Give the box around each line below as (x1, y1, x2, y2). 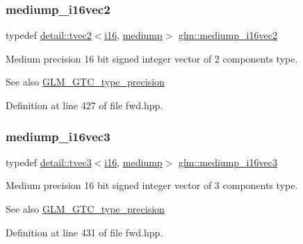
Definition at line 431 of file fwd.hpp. (6, 225, 163, 239)
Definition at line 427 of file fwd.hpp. (6, 98, 163, 112)
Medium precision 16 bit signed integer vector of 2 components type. (6, 51, 298, 65)
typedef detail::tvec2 (6, 28, 92, 42)
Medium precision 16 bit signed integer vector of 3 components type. (6, 178, 298, 193)
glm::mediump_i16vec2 (178, 28, 277, 42)
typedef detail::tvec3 (6, 154, 92, 169)
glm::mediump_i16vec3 (178, 154, 277, 169)
